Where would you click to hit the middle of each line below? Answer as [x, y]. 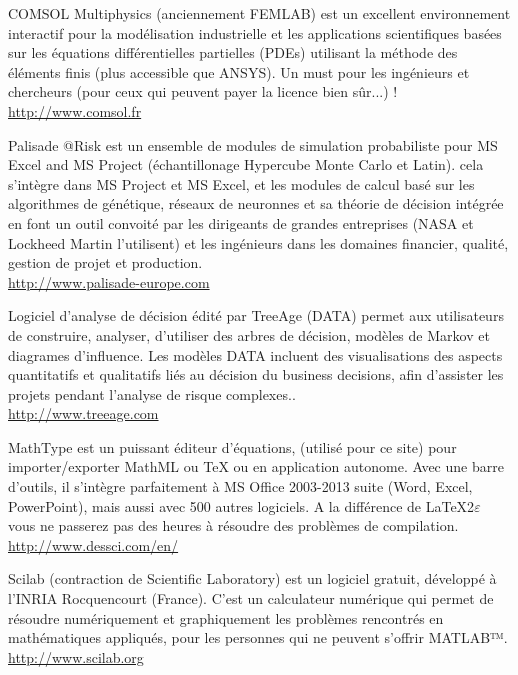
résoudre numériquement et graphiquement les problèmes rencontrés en [226, 617]
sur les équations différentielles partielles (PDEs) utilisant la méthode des [233, 52]
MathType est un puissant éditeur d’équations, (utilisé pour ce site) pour [232, 446]
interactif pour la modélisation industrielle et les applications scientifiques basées [255, 32]
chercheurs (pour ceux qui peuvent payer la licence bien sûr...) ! [203, 91]
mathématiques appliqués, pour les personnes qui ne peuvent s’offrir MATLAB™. [258, 637]
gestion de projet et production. [105, 262]
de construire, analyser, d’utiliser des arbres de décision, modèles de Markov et [249, 334]
